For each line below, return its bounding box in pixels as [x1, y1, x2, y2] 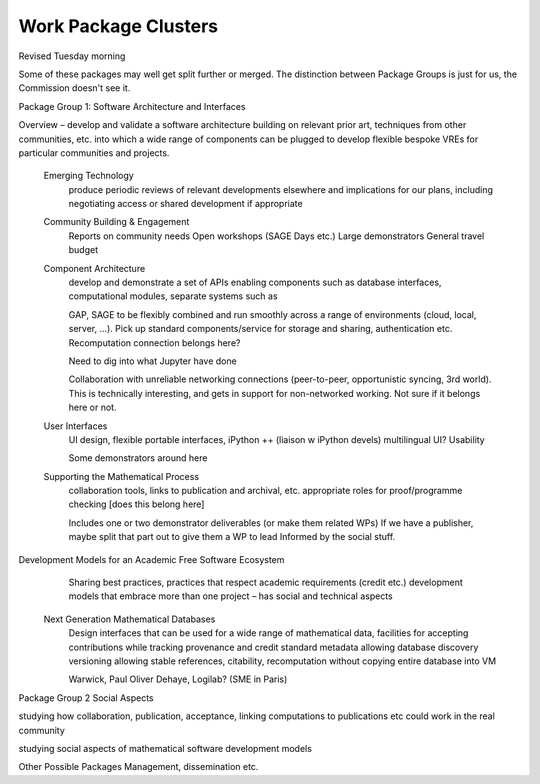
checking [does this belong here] [68, 498, 205, 510]
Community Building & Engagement [43, 216, 190, 228]
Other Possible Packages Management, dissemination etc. [18, 761, 259, 773]
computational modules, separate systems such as [68, 290, 279, 302]
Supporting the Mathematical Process [43, 470, 200, 482]
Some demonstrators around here [68, 452, 208, 464]
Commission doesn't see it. [18, 82, 131, 94]
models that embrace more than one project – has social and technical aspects [68, 590, 394, 602]
